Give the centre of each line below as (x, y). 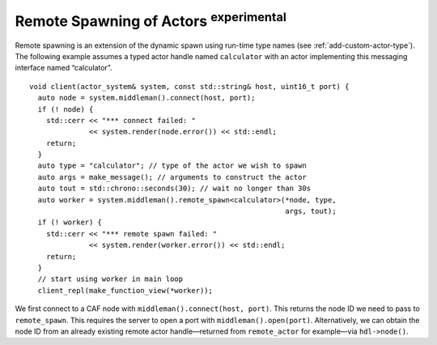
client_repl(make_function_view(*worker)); (125, 290)
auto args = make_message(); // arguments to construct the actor (172, 177)
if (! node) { (66, 109)
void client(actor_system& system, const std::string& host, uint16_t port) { (189, 86)
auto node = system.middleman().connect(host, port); (146, 98)
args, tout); (310, 211)
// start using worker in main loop (110, 279)
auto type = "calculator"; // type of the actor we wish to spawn (172, 166)
